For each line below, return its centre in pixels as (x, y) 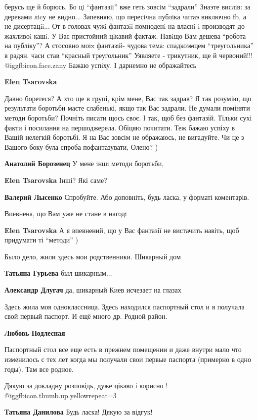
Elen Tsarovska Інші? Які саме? (56, 180)
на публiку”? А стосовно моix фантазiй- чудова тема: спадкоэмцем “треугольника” (129, 45)
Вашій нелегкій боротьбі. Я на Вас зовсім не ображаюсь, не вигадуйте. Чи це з (124, 137)
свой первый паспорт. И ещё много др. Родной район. (86, 316)
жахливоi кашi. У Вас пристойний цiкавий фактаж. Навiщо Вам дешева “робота (125, 35)
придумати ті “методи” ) (42, 240)
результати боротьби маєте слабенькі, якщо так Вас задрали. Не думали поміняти (127, 108)
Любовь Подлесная (35, 332)
